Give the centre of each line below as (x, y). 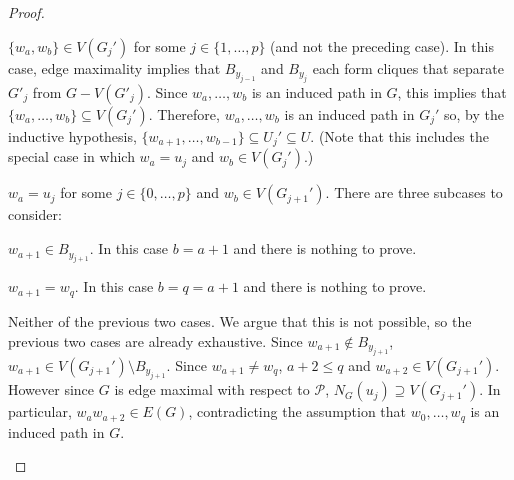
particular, (40, 411)
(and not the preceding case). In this (382, 45)
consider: (35, 214)
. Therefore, (184, 114)
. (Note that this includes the (399, 136)
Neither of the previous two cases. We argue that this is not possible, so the (240, 320)
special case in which (71, 156)
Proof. (26, 12)
